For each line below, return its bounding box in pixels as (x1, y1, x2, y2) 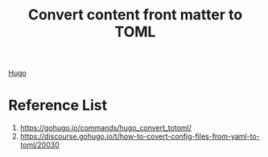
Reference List (8, 97, 107, 114)
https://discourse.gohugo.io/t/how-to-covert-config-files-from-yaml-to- (19, 131, 260, 142)
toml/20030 (19, 140, 60, 150)
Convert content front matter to (27, 6, 243, 24)
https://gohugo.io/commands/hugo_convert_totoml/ (19, 123, 192, 133)
